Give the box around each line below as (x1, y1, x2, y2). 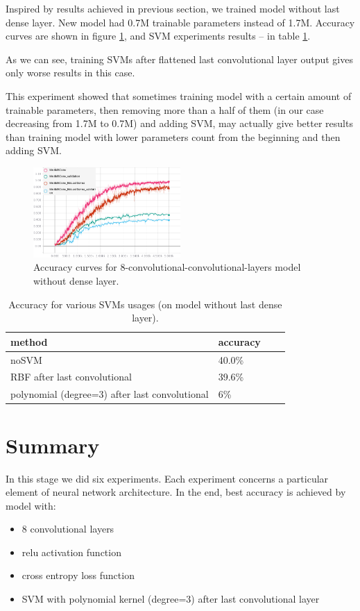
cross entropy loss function (22, 568, 135, 583)
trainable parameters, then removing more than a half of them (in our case (6, 102, 324, 117)
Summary (6, 430, 100, 459)
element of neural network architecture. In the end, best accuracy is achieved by (6, 485, 346, 499)
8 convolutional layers (22, 521, 114, 536)
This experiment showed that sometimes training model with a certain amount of (6, 88, 352, 103)
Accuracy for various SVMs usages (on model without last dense (8, 296, 282, 311)
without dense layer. (33, 273, 119, 287)
